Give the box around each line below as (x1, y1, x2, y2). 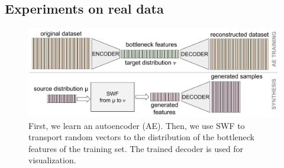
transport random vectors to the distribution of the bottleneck (28, 131, 254, 143)
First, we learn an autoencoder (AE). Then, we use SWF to (28, 119, 245, 131)
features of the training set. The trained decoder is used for (28, 142, 243, 154)
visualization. (28, 154, 76, 166)
